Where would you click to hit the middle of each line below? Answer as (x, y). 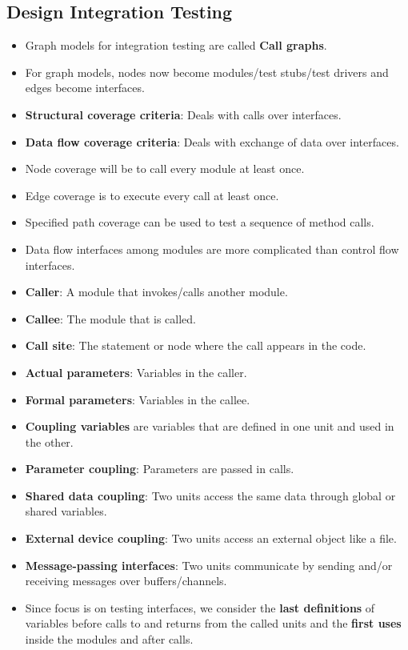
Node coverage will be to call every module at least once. (165, 169)
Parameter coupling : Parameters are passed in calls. (160, 469)
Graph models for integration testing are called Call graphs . (176, 45)
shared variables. (66, 511)
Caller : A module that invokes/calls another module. (156, 292)
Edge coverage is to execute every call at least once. (152, 195)
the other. (49, 441)
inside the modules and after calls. (109, 639)
